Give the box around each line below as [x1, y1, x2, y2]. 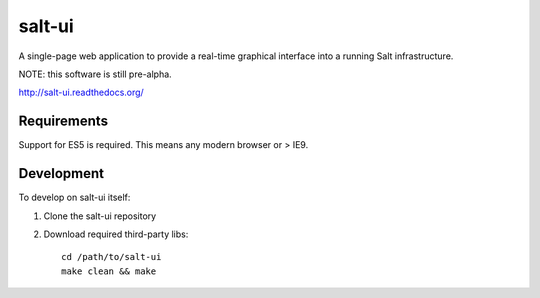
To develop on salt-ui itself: [18, 191, 131, 204]
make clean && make [61, 265, 157, 277]
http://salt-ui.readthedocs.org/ [18, 86, 144, 99]
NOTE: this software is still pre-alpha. [18, 68, 172, 80]
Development [18, 165, 105, 182]
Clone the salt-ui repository [43, 210, 157, 222]
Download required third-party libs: [43, 228, 189, 240]
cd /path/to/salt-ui [61, 251, 162, 263]
